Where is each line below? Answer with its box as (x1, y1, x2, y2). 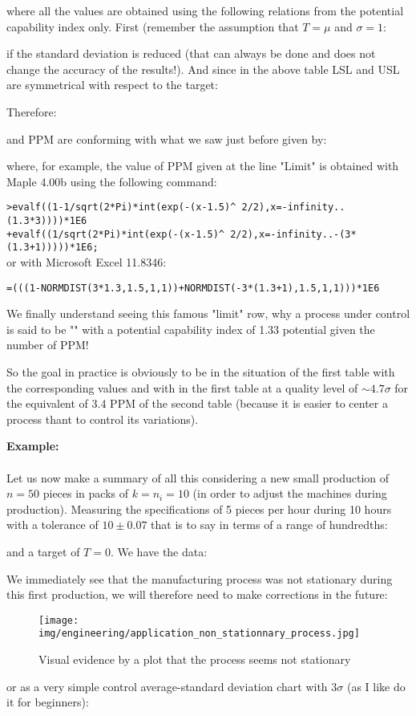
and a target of (6, 543, 80, 559)
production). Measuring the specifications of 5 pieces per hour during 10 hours (6, 500, 392, 517)
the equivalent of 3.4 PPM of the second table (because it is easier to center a (6, 395, 388, 412)
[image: (38, 614, 79, 626)
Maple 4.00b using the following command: (6, 173, 217, 189)
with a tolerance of (6, 516, 99, 533)
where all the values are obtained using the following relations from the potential (6, 2, 404, 18)
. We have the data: (110, 543, 208, 559)
